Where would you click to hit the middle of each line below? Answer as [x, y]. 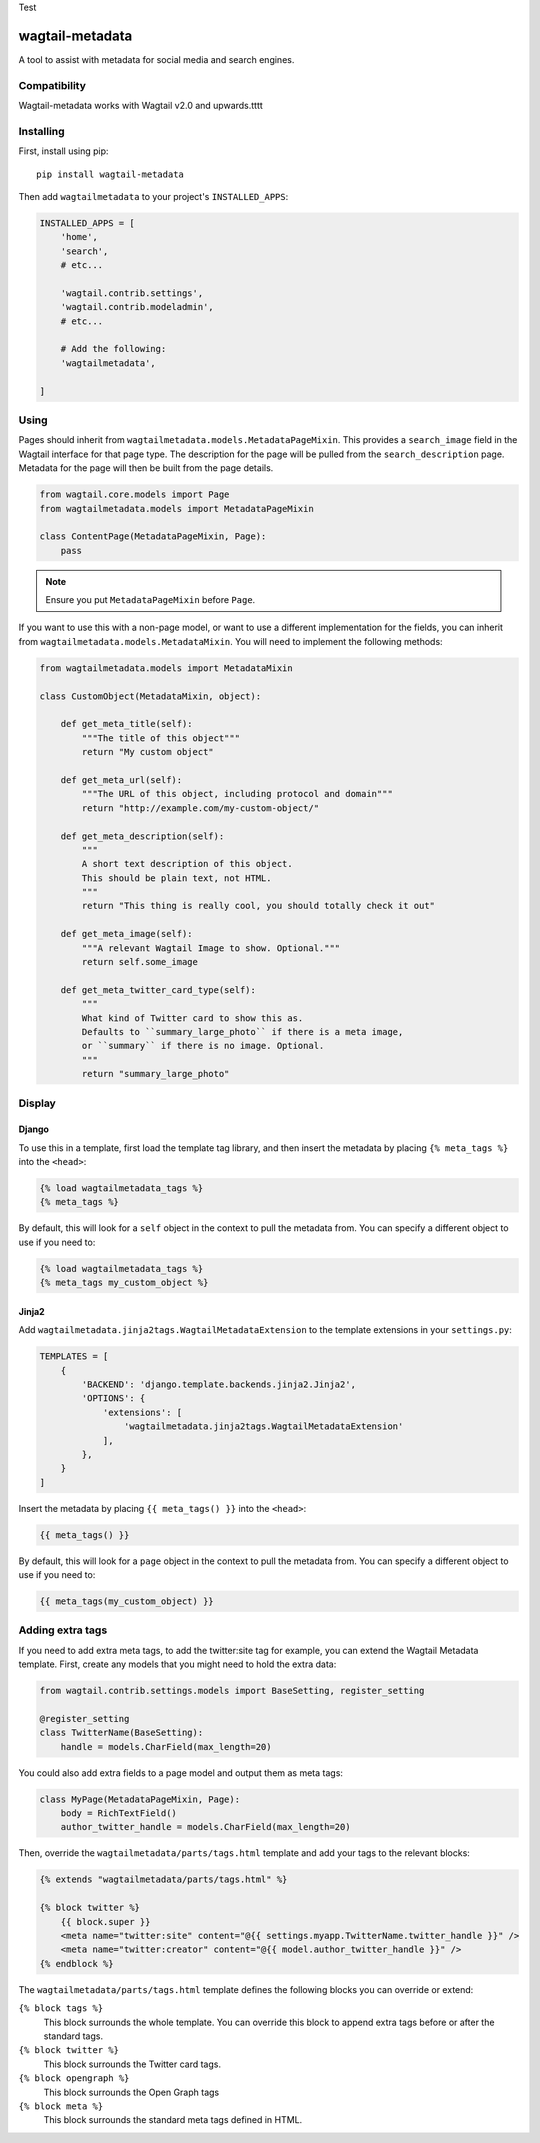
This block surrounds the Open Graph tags [131, 2092]
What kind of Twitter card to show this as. [192, 1018]
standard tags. [73, 2036]
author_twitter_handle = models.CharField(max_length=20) [205, 1827]
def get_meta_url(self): [121, 779]
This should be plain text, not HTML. [176, 878]
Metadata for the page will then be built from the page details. [146, 468]
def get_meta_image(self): [127, 934]
